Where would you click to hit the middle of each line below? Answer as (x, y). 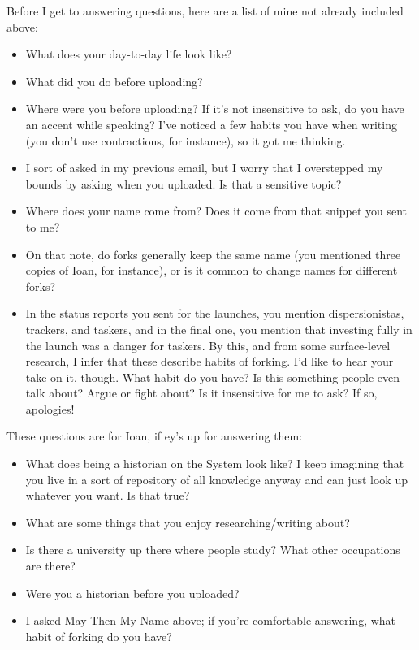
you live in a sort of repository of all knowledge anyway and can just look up (216, 479)
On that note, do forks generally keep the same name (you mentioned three (213, 254)
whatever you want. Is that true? (108, 495)
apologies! (50, 408)
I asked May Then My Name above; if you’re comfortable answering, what (211, 620)
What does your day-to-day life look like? (129, 54)
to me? (43, 226)
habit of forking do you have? (99, 636)
